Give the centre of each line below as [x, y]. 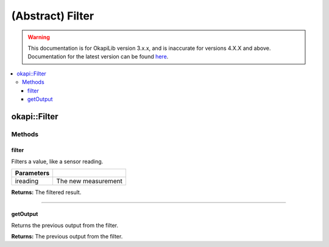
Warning [39, 37]
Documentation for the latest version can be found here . [98, 57]
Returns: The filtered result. [46, 192]
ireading [27, 181]
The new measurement [90, 181]
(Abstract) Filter [53, 16]
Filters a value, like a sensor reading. [57, 161]
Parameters [32, 173]
